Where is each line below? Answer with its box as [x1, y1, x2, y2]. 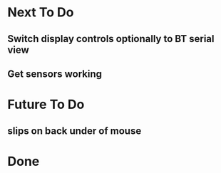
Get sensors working [7, 68, 102, 80]
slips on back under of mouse [7, 125, 142, 137]
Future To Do [7, 97, 85, 112]
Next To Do [7, 4, 74, 21]
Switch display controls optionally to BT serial [7, 33, 215, 45]
